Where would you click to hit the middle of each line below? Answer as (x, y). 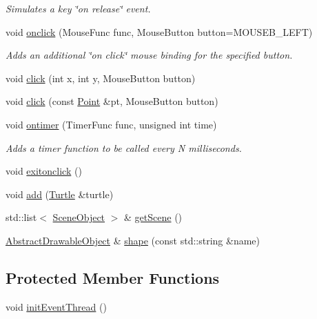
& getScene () (153, 217)
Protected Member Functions (113, 277)
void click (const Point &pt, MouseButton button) (112, 101)
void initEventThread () (56, 306)
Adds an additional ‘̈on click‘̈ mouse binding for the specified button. (149, 55)
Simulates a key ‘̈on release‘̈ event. (78, 8)
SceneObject (79, 217)
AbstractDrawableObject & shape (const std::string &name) (133, 240)
